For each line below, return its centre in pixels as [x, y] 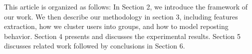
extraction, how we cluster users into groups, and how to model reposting [116, 26]
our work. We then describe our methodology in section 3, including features [121, 16]
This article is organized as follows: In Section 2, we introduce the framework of [126, 6]
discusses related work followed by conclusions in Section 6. [95, 46]
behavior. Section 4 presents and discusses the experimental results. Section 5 [123, 36]
